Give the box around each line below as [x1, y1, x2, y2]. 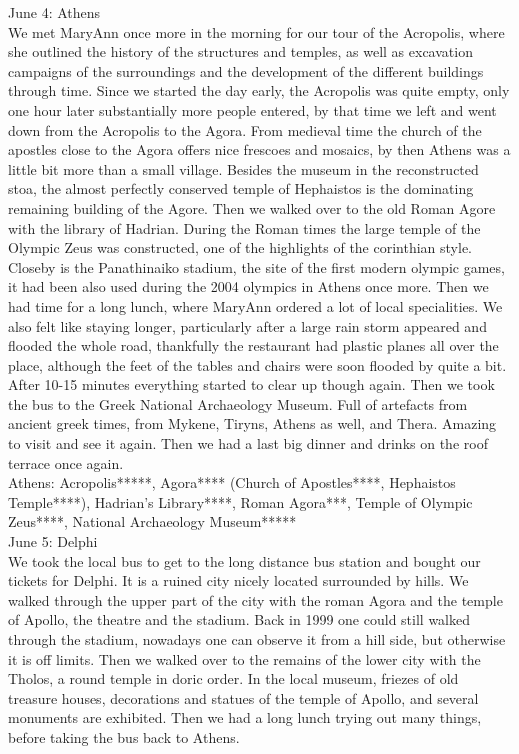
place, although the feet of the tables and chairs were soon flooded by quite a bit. [8, 354, 507, 375]
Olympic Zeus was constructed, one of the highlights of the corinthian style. [8, 237, 473, 258]
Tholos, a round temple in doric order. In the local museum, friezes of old [8, 668, 459, 689]
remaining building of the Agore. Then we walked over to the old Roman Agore [8, 197, 496, 218]
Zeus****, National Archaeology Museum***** [8, 511, 297, 532]
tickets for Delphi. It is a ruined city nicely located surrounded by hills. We [8, 570, 469, 591]
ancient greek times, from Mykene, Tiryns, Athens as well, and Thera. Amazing [8, 413, 497, 434]
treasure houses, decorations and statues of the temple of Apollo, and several [8, 687, 479, 708]
